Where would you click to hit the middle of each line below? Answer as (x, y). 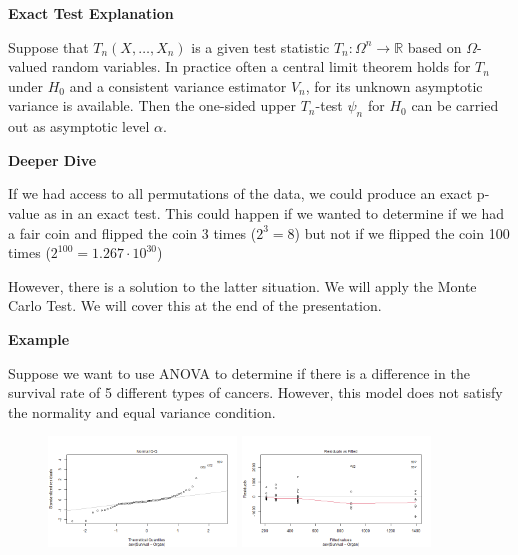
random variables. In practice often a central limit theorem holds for (261, 66)
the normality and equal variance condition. (142, 411)
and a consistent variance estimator (178, 85)
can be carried (455, 105)
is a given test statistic (260, 46)
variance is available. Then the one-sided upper (152, 105)
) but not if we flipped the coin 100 (402, 232)
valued (28, 66)
